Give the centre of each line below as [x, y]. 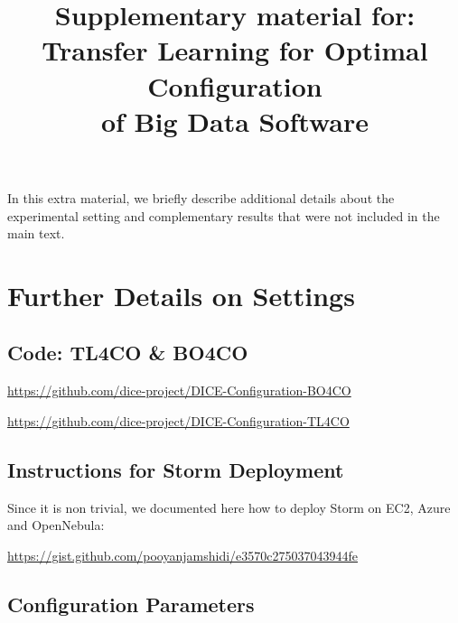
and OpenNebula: [56, 525]
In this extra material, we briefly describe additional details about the [201, 197]
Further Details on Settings [181, 295]
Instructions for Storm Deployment [176, 469]
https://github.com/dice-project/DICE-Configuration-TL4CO [178, 420]
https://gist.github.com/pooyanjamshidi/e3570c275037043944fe [182, 555]
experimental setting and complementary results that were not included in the [224, 215]
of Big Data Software [235, 121]
